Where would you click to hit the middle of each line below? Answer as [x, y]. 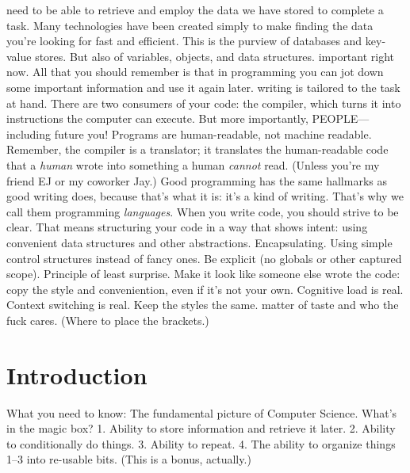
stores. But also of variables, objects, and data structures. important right [215, 56]
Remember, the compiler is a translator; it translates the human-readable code [197, 149]
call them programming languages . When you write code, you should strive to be [203, 211]
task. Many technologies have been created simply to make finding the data [190, 25]
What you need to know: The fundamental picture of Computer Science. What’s [202, 412]
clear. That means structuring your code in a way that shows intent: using [187, 227]
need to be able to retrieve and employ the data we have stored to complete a [195, 10]
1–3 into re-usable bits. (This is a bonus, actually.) [129, 459]
